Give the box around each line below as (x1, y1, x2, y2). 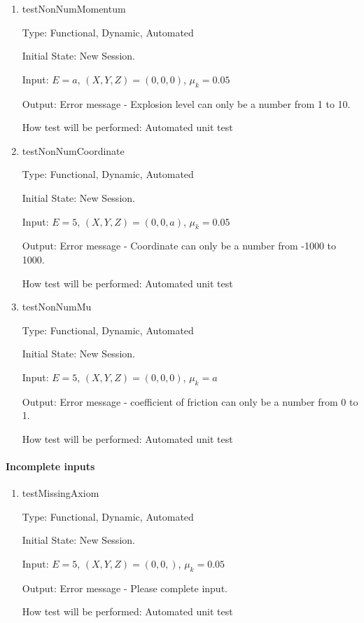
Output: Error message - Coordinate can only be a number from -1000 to (22, 238, 336, 253)
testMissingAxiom (22, 486, 99, 500)
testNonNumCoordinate (22, 143, 125, 158)
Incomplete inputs (6, 459, 95, 474)
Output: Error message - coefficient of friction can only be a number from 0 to (22, 394, 358, 409)
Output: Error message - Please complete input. (22, 580, 227, 595)
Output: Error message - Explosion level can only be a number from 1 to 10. (22, 96, 351, 111)
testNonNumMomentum (22, 1, 126, 15)
